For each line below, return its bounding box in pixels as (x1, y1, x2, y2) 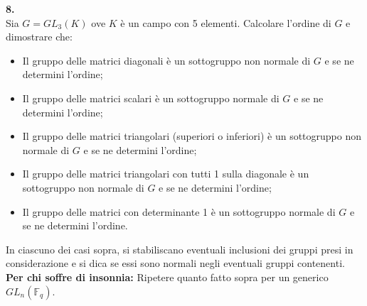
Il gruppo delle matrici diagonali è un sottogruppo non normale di (22, 53, 311, 67)
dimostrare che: (6, 29, 73, 44)
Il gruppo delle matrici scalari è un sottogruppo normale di (22, 90, 280, 105)
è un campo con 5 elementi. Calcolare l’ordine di (120, 15, 331, 30)
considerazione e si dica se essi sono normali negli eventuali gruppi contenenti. (6, 256, 345, 271)
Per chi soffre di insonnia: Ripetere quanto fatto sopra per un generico (6, 269, 329, 284)
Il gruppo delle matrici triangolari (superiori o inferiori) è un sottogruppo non (22, 129, 362, 143)
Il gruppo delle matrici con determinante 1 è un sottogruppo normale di (22, 204, 336, 219)
